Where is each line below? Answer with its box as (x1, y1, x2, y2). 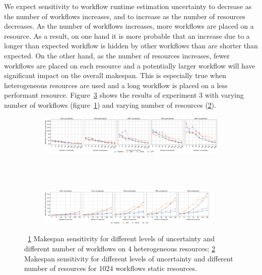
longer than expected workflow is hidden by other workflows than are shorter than (4, 40, 258, 51)
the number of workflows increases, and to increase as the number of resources (4, 11, 245, 21)
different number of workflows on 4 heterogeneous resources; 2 (24, 243, 215, 253)
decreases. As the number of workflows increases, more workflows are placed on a (4, 21, 254, 31)
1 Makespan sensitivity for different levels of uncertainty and (28, 233, 215, 244)
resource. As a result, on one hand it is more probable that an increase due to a (4, 30, 250, 41)
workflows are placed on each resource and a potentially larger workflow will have (4, 60, 255, 71)
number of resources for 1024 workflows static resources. (24, 263, 197, 273)
